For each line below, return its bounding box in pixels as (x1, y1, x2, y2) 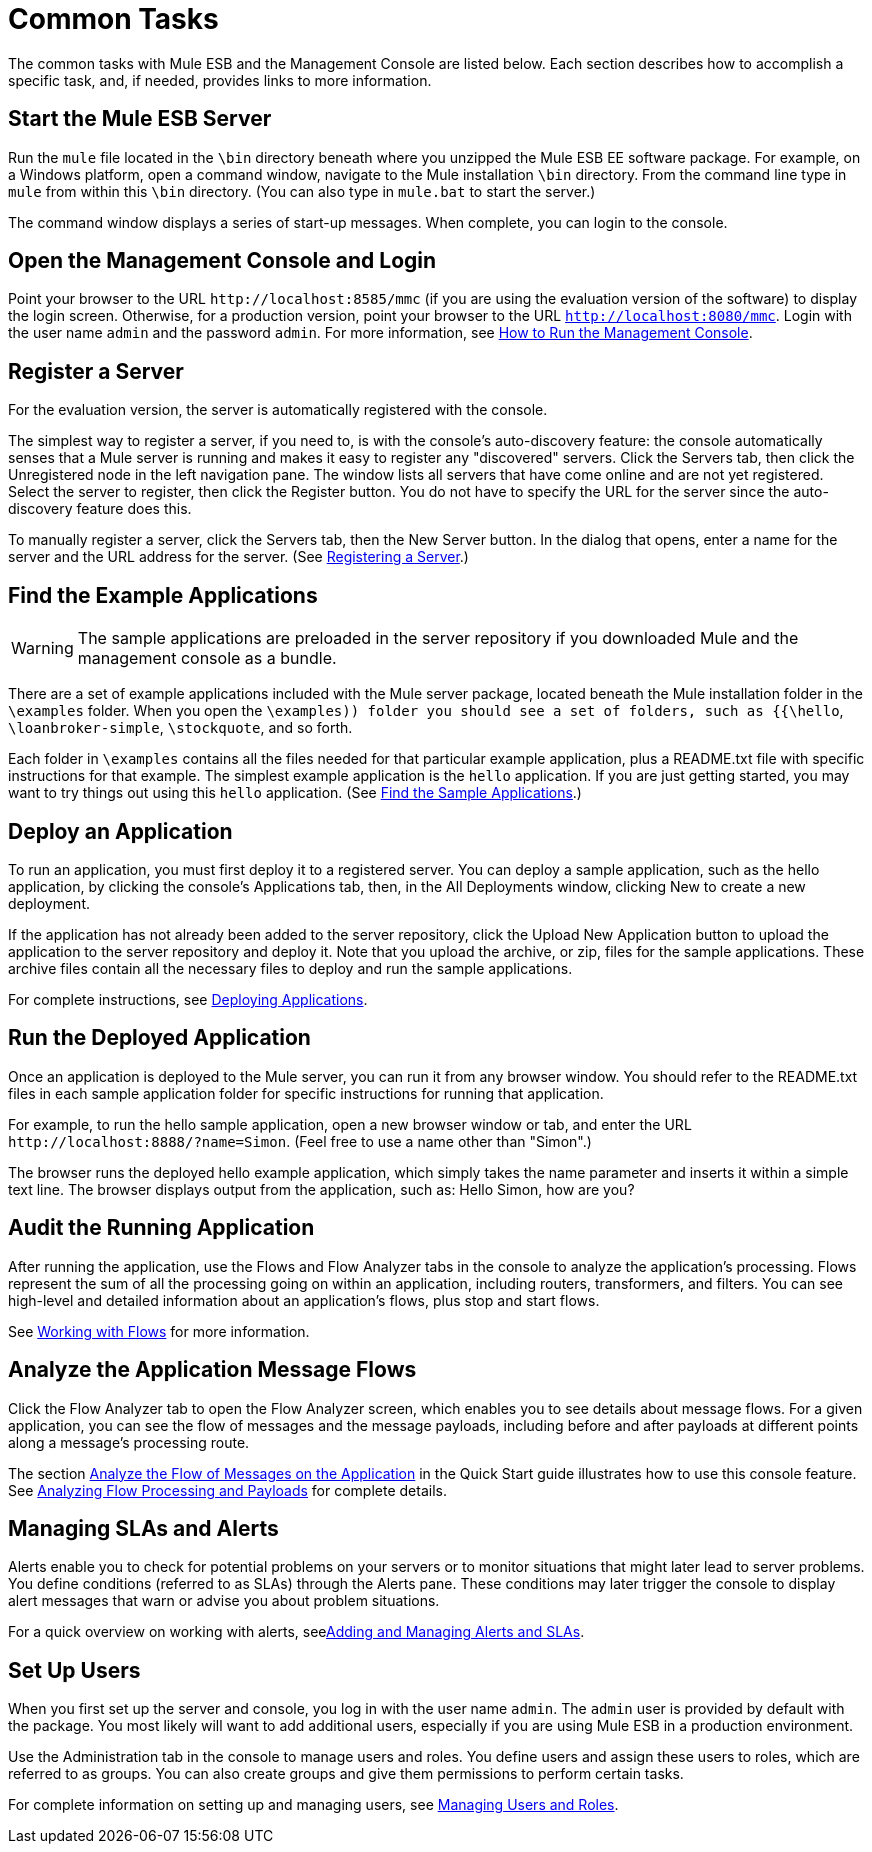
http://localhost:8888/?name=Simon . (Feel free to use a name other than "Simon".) (8, 1132, 592, 1150)
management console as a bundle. (77, 648, 337, 669)
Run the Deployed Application (8, 1025, 311, 1051)
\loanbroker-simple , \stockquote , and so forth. (8, 719, 353, 737)
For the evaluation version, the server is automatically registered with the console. (8, 401, 548, 419)
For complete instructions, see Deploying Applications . (8, 990, 368, 1008)
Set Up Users (8, 1657, 141, 1683)
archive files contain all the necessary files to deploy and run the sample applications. (8, 959, 573, 977)
